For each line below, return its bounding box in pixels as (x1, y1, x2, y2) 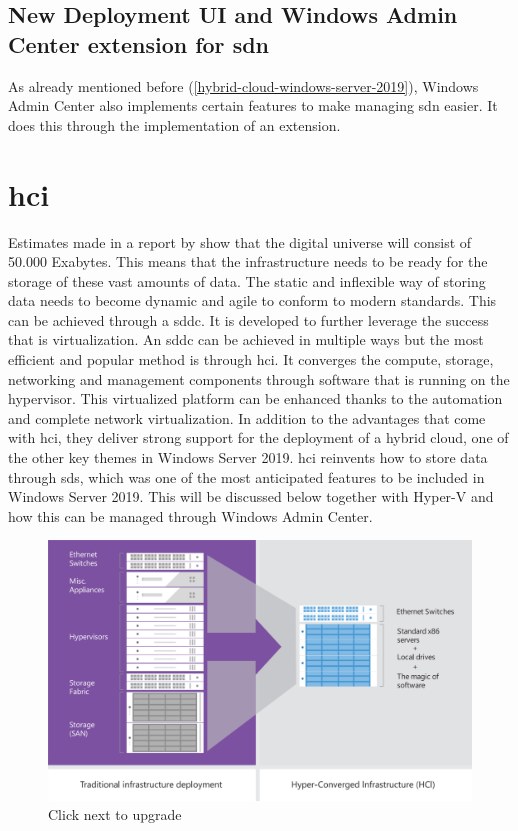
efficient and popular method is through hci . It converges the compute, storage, (8, 349, 494, 370)
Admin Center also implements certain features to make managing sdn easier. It (8, 95, 498, 116)
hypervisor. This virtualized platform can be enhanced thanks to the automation (8, 388, 503, 409)
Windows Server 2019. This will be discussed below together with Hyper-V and (8, 486, 494, 507)
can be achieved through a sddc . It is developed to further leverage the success (8, 309, 489, 330)
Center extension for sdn (8, 28, 269, 59)
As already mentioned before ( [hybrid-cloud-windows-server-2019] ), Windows (8, 75, 479, 96)
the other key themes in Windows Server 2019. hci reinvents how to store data (8, 447, 488, 468)
